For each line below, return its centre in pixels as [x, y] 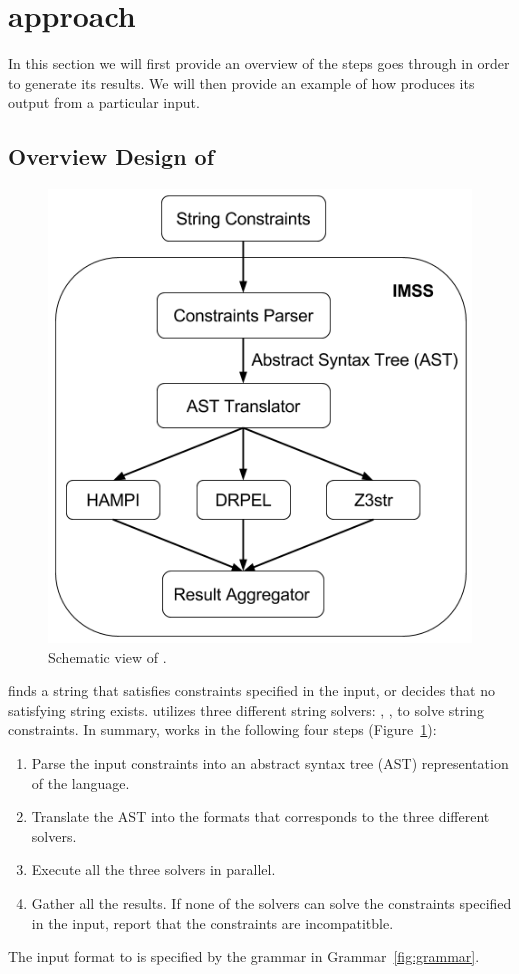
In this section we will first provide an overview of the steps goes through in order [259, 63]
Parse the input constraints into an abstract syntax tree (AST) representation [270, 762]
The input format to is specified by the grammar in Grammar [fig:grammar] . [244, 956]
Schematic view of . [107, 656]
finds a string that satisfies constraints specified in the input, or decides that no [251, 690]
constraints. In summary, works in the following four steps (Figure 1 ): [222, 729]
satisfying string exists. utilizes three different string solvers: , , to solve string [246, 709]
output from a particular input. [104, 102]
